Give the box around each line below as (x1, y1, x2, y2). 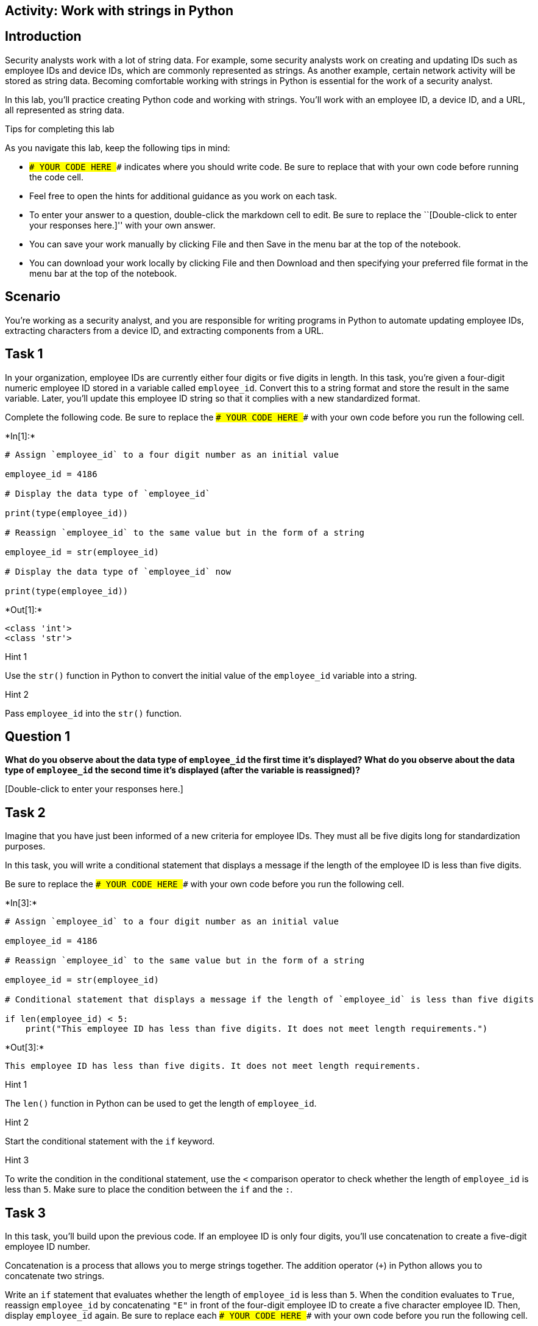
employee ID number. (5, 1241, 91, 1252)
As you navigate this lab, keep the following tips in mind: (5, 142, 230, 153)
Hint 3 (5, 1155, 29, 1166)
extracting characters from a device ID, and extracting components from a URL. (5, 325, 324, 336)
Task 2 (5, 804, 46, 820)
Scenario (5, 289, 61, 305)
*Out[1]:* (5, 604, 43, 615)
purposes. (5, 841, 46, 852)
